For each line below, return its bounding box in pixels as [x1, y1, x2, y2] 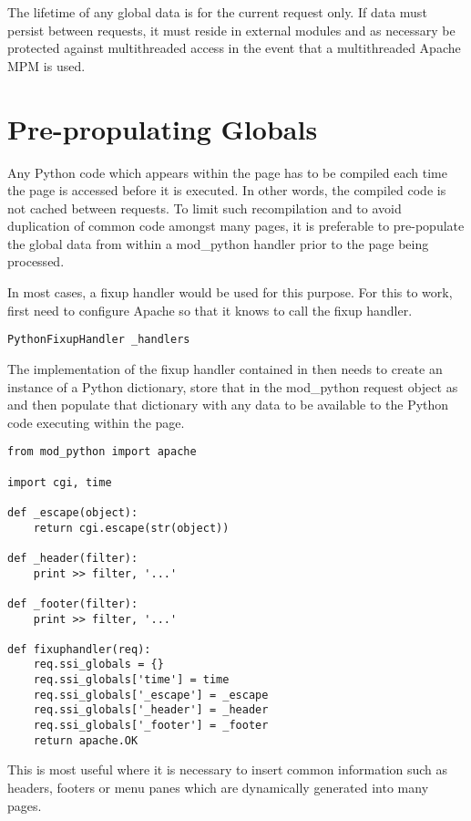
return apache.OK [33, 733, 138, 747]
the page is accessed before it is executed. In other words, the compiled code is [7, 181, 446, 200]
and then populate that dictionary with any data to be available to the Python [7, 395, 449, 414]
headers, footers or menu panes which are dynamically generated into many [7, 778, 429, 796]
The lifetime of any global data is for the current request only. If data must [7, 3, 427, 21]
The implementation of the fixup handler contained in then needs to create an [7, 359, 443, 378]
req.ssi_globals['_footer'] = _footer [33, 719, 269, 733]
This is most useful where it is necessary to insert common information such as [7, 760, 448, 779]
